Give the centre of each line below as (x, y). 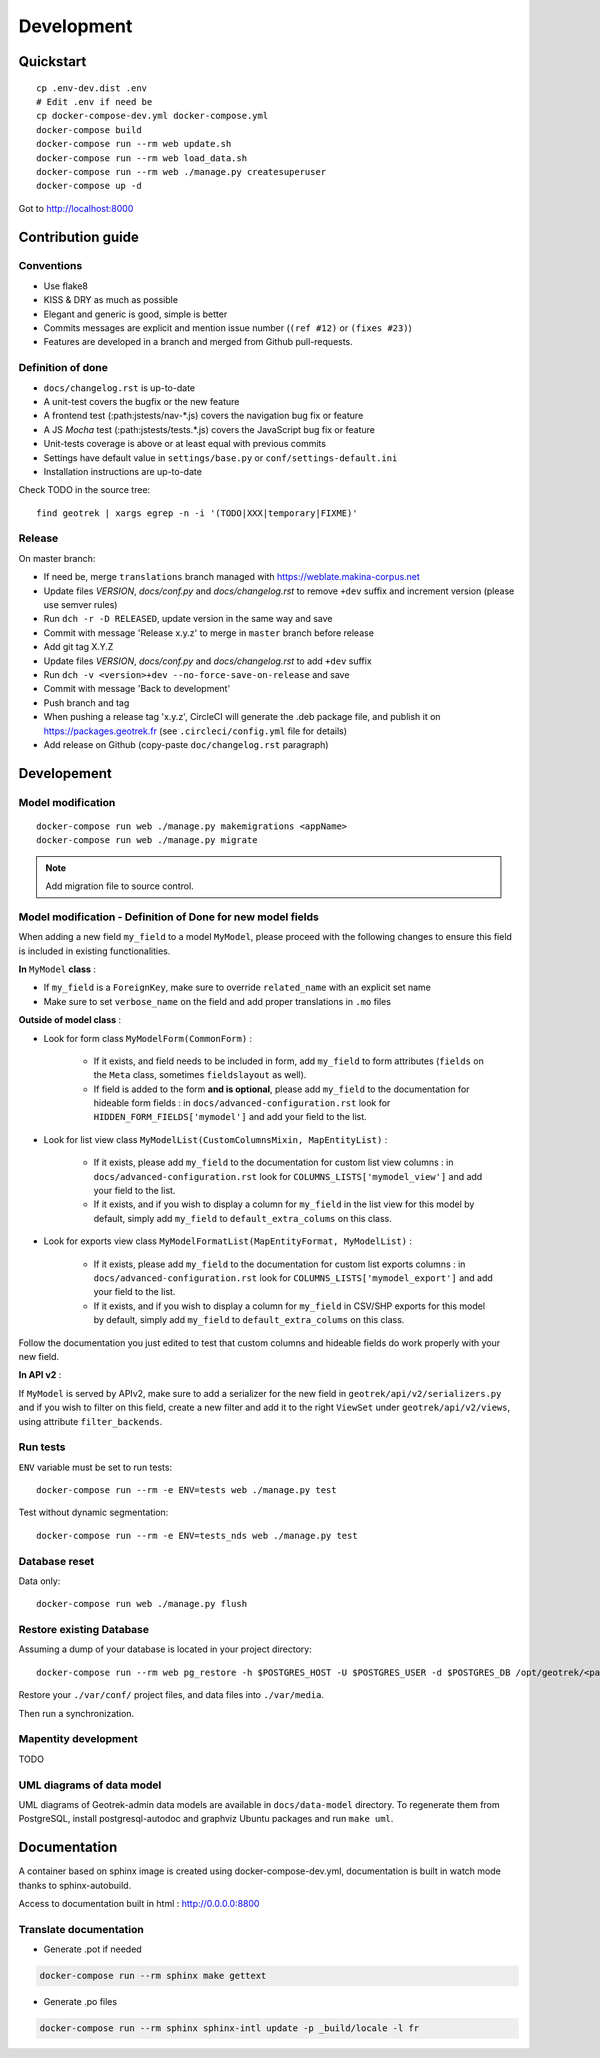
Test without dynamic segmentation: (93, 1512)
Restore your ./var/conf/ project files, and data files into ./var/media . (171, 1695)
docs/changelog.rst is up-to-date (119, 387)
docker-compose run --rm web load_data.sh (142, 158)
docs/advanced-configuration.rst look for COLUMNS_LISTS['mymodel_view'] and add (288, 1176)
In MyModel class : (57, 969)
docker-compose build (89, 129)
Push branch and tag (86, 702)
